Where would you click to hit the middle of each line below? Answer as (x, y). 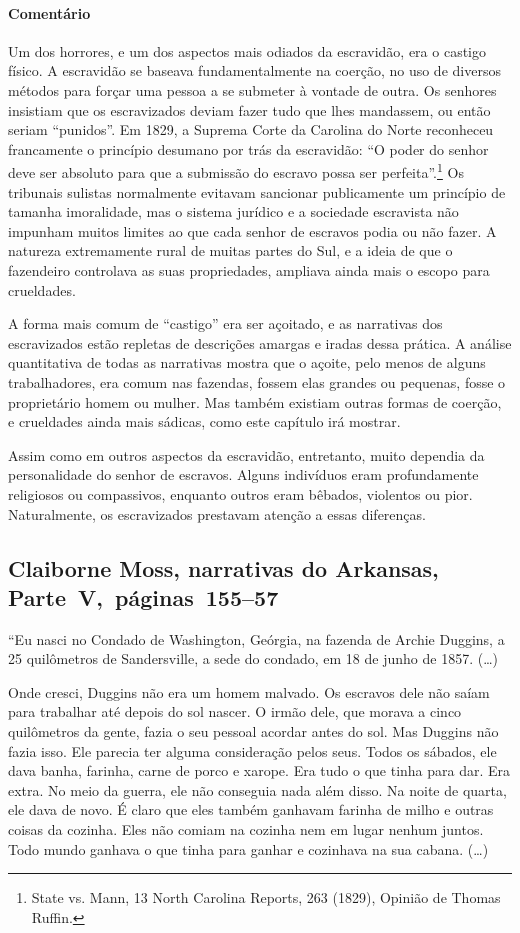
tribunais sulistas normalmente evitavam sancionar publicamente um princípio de (257, 191)
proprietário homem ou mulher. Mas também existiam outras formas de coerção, (255, 401)
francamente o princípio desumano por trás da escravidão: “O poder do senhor (248, 148)
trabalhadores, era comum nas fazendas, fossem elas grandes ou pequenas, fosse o (257, 381)
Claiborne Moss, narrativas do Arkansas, (223, 567)
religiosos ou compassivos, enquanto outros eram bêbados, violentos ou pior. (240, 493)
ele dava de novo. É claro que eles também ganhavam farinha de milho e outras (251, 809)
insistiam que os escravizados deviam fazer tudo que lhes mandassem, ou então (249, 109)
